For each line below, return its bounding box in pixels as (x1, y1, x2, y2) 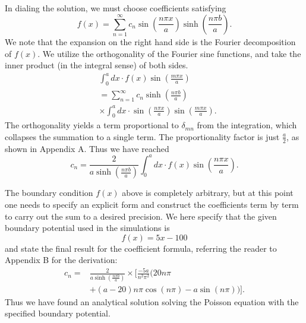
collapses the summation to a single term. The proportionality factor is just (5, 130, 280, 142)
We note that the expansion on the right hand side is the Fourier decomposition (5, 35, 296, 47)
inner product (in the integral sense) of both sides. (5, 59, 188, 71)
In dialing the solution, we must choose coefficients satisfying (5, 2, 226, 14)
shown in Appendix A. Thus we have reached (5, 142, 169, 154)
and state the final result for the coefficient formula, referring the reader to (5, 242, 277, 254)
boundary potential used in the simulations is (5, 221, 170, 234)
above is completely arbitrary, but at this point (122, 186, 294, 199)
